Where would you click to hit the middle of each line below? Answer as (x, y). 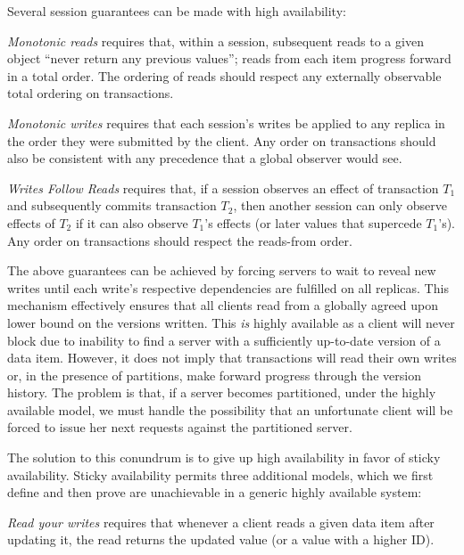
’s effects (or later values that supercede (313, 222)
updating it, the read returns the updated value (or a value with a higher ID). (221, 539)
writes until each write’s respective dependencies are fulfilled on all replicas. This (228, 287)
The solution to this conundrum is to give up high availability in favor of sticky (224, 457)
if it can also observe (132, 222)
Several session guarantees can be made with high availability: (177, 11)
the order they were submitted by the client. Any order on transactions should (222, 140)
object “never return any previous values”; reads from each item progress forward (229, 58)
